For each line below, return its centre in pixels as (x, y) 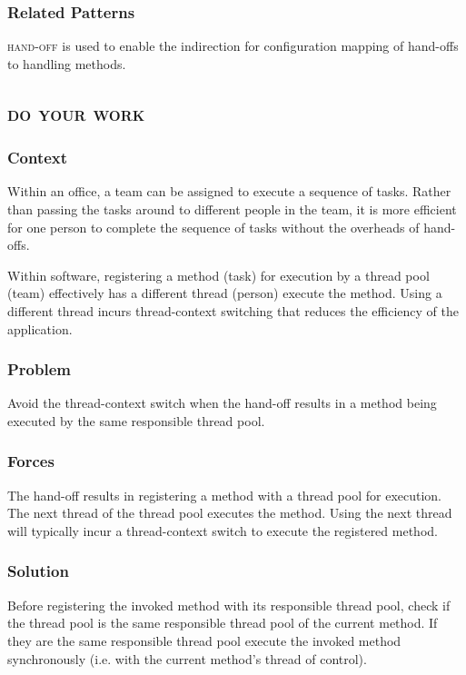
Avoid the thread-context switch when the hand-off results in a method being (222, 403)
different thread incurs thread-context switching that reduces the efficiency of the (233, 310)
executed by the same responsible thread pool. (136, 420)
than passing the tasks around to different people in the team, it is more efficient (232, 209)
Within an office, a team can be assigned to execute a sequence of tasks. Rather (229, 191)
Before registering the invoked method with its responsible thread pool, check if (229, 605)
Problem (39, 369)
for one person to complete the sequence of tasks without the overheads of (213, 227)
